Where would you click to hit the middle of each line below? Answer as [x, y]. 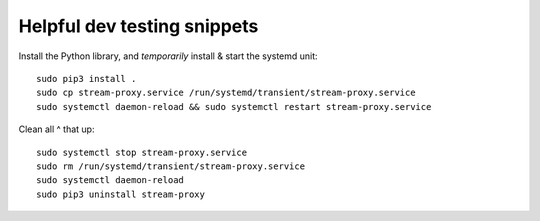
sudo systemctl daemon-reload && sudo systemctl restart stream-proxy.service [234, 106]
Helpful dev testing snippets [138, 26]
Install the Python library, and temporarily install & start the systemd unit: [168, 56]
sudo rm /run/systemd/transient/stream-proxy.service [170, 166]
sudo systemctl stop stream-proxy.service [142, 152]
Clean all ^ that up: [56, 129]
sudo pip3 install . [86, 78]
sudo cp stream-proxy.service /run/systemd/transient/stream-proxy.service [226, 93]
